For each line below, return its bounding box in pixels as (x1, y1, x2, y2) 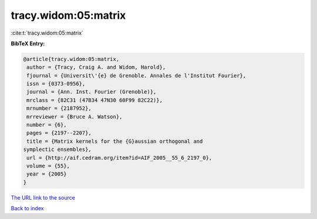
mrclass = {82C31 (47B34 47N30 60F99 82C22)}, (26, 97, 163, 103)
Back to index (11, 205, 44, 212)
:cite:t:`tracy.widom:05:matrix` (11, 29, 83, 36)
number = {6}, (26, 122, 67, 129)
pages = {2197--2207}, (26, 130, 92, 136)
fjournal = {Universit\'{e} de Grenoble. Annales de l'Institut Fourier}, (26, 72, 247, 79)
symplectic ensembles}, (23, 146, 92, 153)
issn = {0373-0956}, (26, 80, 86, 87)
